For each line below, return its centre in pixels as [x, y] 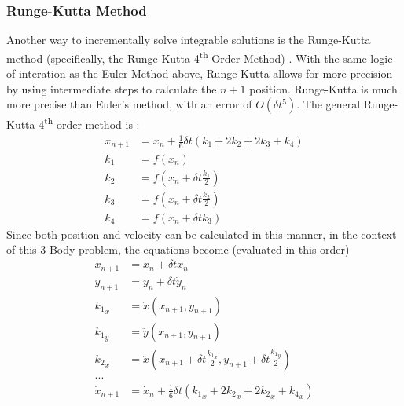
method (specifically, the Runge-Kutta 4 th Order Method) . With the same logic [200, 57]
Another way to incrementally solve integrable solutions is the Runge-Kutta [189, 40]
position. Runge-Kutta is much [323, 88]
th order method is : [92, 123]
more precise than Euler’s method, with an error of [129, 104]
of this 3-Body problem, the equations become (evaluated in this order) [178, 249]
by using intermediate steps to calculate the [112, 88]
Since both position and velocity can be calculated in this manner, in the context [202, 234]
